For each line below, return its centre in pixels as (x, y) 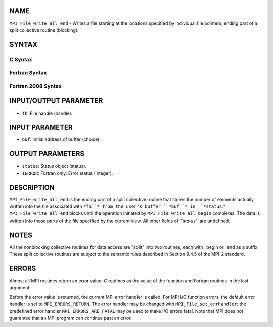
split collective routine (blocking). (44, 30)
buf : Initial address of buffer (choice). (61, 139)
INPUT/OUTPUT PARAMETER (56, 101)
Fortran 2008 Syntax (35, 86)
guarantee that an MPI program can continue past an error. (71, 318)
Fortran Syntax (28, 73)
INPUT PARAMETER (41, 127)
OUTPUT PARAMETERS (47, 154)
